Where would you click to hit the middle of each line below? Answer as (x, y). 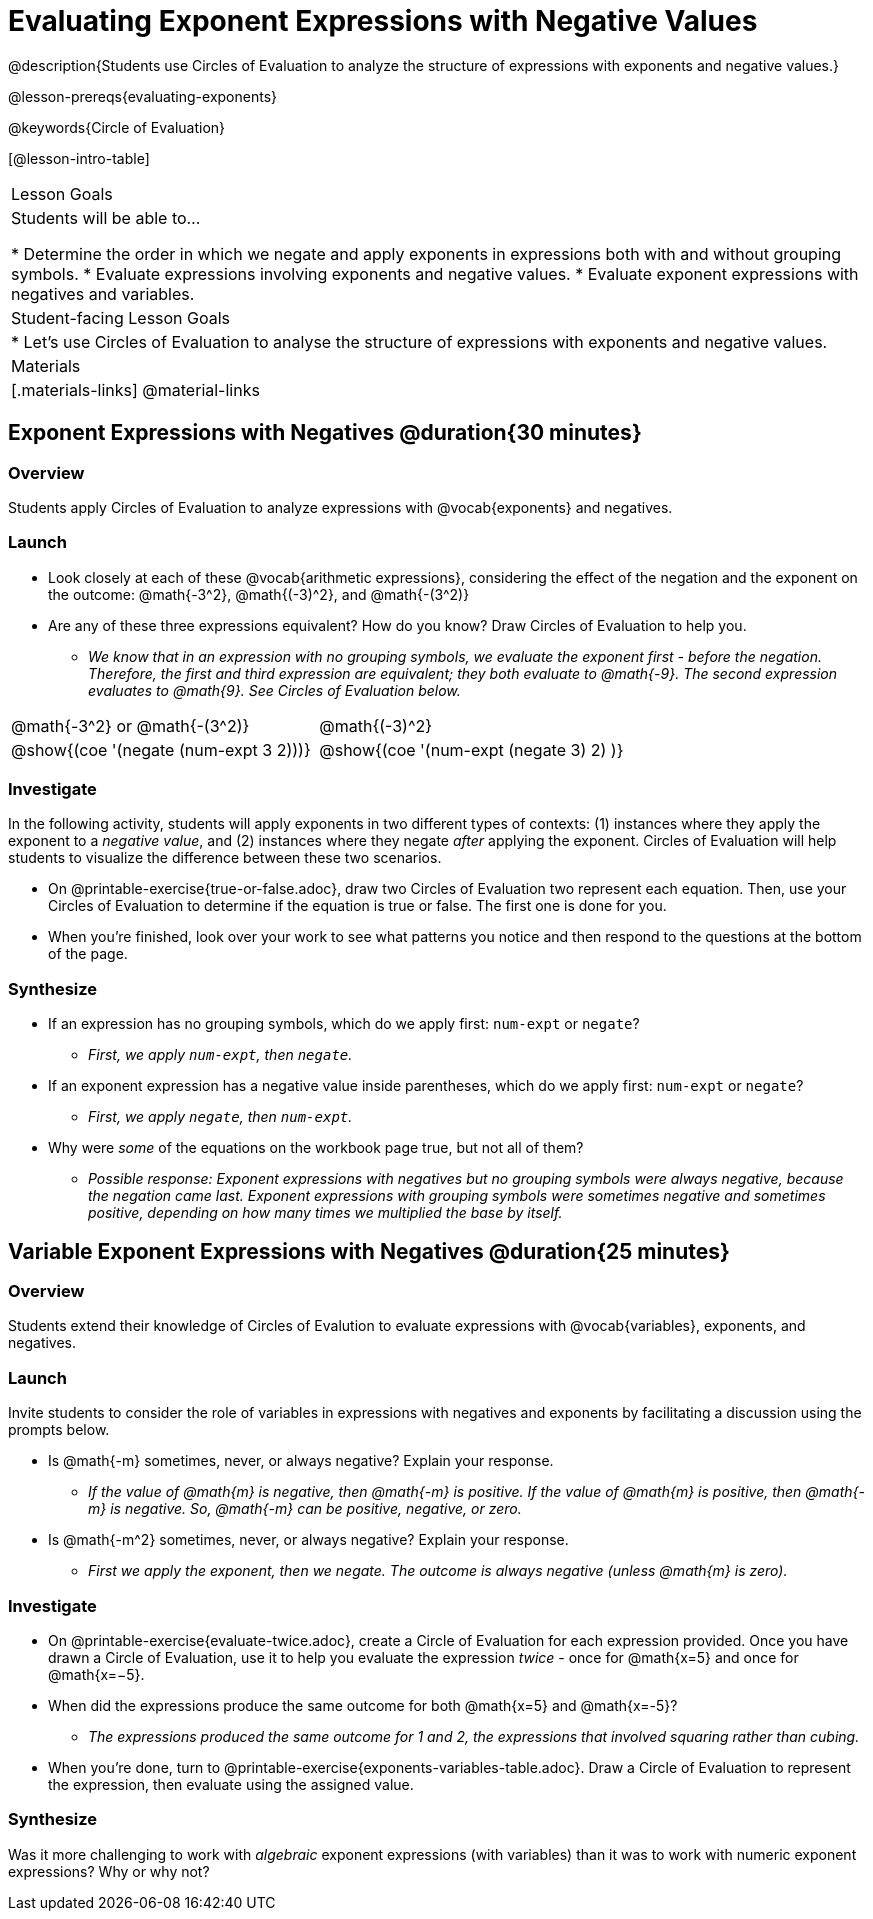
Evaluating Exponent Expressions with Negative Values (383, 21)
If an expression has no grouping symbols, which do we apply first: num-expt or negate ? (344, 1024)
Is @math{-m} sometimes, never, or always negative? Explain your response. (301, 1461)
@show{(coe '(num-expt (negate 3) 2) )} (471, 749)
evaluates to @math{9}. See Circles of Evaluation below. (274, 690)
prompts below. (59, 1430)
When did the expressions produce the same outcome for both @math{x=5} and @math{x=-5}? (363, 1705)
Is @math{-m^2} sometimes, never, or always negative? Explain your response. (308, 1540)
